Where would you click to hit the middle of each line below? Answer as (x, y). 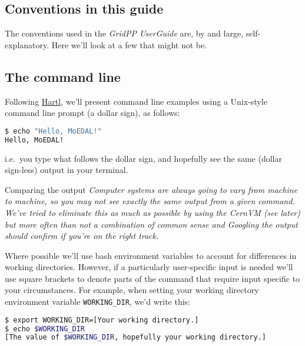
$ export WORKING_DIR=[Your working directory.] (102, 320)
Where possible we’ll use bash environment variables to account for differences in (151, 255)
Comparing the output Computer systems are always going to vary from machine (151, 189)
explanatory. (27, 44)
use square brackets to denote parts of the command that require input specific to (152, 278)
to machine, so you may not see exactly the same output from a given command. (150, 201)
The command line (63, 76)
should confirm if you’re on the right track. (82, 236)
